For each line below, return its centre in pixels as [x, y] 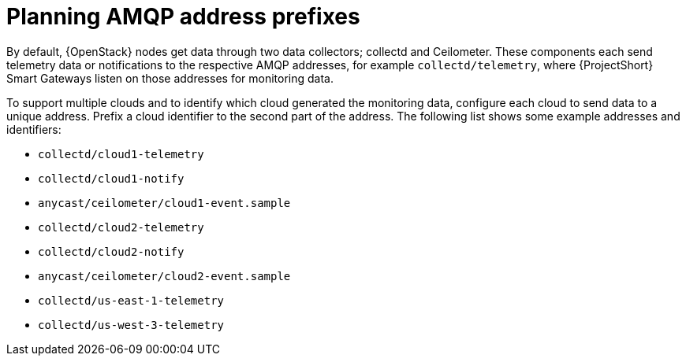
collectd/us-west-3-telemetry [131, 325]
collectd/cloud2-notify [111, 251]
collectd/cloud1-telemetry [121, 154]
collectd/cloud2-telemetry [121, 227]
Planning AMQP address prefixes [183, 17]
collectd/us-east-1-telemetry [131, 300]
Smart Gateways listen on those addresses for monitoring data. [170, 78]
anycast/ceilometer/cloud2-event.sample [164, 276]
